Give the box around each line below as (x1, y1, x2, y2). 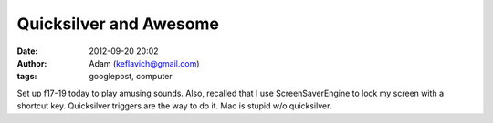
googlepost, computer (89, 71, 173, 82)
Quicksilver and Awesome (16, 14, 219, 34)
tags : (16, 71, 37, 82)
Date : (16, 46, 38, 56)
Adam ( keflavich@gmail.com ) (89, 57, 200, 68)
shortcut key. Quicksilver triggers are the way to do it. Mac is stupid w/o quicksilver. (16, 100, 332, 111)
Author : (16, 57, 47, 68)
